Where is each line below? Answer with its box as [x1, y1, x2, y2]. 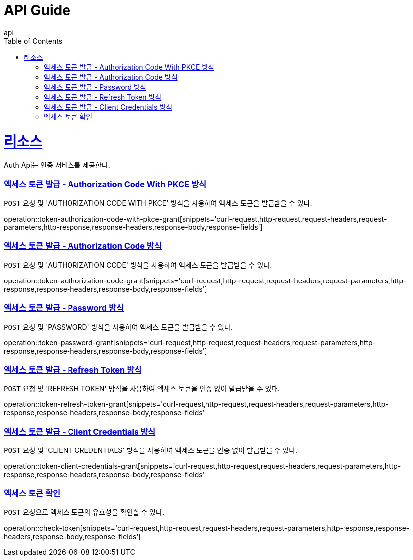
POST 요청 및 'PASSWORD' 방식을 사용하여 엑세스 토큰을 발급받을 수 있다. [4, 322, 233, 331]
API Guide [4, 2, 70, 19]
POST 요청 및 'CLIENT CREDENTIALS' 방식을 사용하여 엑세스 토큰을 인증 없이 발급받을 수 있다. [4, 446, 298, 454]
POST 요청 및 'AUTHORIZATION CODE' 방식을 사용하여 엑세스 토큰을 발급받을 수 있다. [4, 260, 272, 269]
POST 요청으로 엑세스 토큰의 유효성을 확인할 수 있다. [4, 507, 164, 516]
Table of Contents [4, 36, 63, 45]
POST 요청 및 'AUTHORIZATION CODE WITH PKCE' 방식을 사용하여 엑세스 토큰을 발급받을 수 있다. [4, 199, 312, 207]
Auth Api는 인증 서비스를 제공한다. [4, 161, 110, 169]
